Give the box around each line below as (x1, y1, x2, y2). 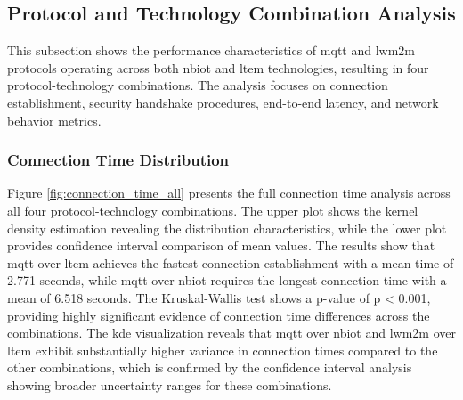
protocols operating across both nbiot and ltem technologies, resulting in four (7, 58, 429, 77)
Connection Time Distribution (7, 149, 230, 171)
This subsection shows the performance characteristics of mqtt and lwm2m (7, 41, 416, 60)
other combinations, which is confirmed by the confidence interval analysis (7, 358, 412, 377)
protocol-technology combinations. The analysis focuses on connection (7, 76, 388, 94)
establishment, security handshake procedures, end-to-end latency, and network (7, 93, 439, 111)
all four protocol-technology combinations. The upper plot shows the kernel (7, 200, 418, 219)
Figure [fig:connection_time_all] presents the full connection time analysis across (7, 184, 451, 202)
